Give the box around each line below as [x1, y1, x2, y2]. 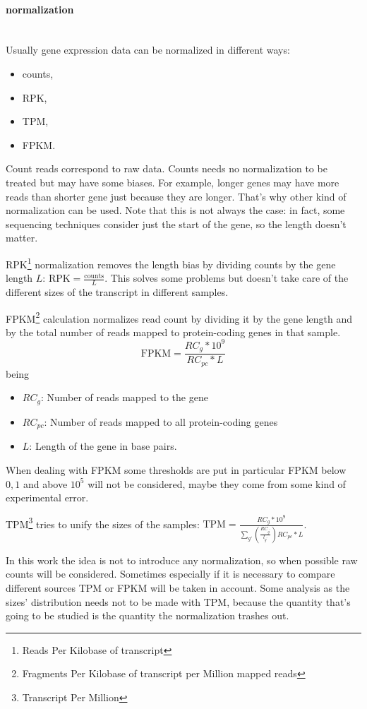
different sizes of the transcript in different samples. [6, 285, 229, 299]
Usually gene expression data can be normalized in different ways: [6, 42, 290, 57]
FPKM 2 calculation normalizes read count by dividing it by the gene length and [6, 309, 352, 326]
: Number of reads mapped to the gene [40, 390, 208, 405]
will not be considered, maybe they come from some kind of [88, 476, 346, 491]
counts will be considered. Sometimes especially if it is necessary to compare [6, 566, 335, 581]
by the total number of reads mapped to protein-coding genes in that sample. [6, 324, 341, 339]
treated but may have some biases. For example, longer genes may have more [6, 174, 339, 189]
